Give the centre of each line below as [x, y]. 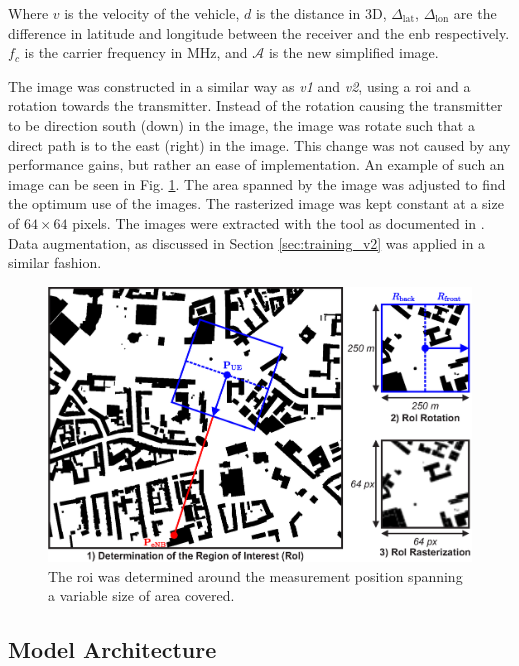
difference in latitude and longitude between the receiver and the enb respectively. [259, 32]
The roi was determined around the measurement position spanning [255, 575]
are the [475, 13]
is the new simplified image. [353, 52]
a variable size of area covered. [141, 595]
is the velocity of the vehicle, [152, 13]
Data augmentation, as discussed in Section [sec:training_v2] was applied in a [247, 242]
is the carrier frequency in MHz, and [136, 52]
